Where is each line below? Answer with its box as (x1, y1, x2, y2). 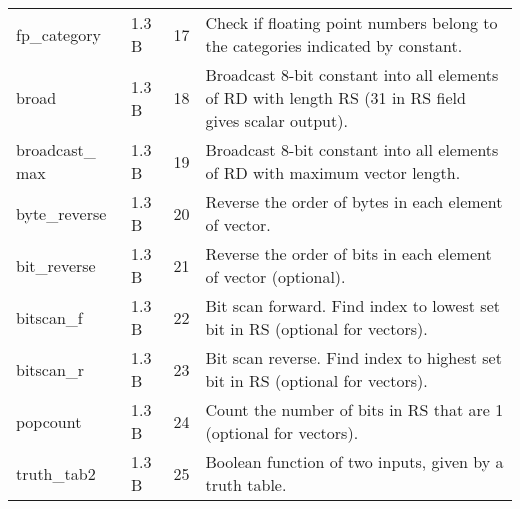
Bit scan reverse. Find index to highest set (205, 346, 502, 369)
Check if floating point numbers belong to (205, 11, 498, 34)
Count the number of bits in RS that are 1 (205, 398, 504, 421)
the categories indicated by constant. (205, 34, 463, 57)
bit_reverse (16, 253, 96, 277)
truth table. (205, 473, 287, 496)
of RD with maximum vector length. (205, 161, 461, 184)
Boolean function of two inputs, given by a (205, 450, 504, 473)
